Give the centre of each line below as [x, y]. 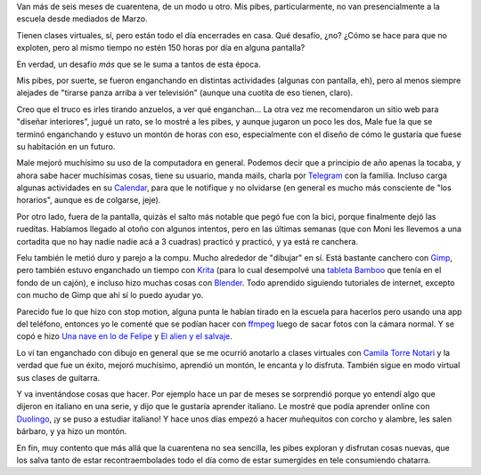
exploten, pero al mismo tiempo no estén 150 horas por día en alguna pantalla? [161, 48]
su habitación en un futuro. [66, 146]
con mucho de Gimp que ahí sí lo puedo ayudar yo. [110, 295]
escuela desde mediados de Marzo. [82, 19]
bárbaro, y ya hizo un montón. [72, 431]
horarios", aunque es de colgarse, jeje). [89, 200]
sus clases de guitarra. [58, 377]
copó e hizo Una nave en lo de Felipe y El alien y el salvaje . [124, 336]
